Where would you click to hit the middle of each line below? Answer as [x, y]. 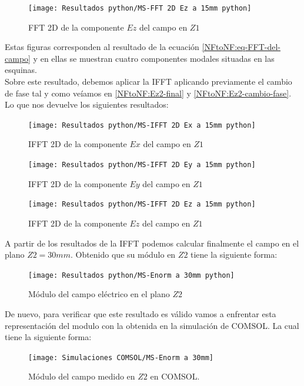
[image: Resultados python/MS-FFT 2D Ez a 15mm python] [140, 8]
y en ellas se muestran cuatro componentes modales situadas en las [154, 58]
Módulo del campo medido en [82, 376]
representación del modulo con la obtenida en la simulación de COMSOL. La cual [152, 325]
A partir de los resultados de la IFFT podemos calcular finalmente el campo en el [152, 243]
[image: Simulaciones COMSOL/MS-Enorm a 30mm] [121, 357]
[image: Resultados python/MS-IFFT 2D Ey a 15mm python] [142, 165]
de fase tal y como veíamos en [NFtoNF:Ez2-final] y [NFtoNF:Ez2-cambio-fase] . [148, 93]
